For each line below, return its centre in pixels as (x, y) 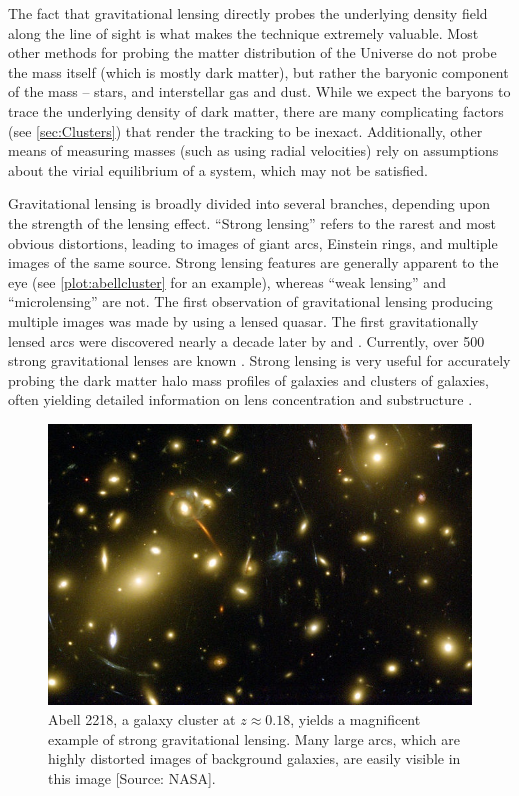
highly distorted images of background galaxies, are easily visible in (254, 758)
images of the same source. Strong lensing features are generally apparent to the (253, 262)
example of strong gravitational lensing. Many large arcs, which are (254, 738)
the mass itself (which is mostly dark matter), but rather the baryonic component (258, 71)
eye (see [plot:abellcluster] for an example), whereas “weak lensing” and (227, 281)
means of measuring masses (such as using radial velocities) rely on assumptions (253, 150)
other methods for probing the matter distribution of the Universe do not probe (252, 52)
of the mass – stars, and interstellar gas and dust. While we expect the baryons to (259, 91)
